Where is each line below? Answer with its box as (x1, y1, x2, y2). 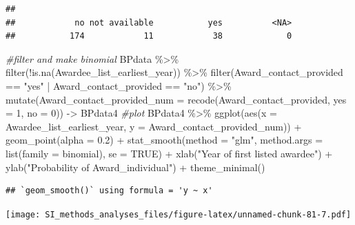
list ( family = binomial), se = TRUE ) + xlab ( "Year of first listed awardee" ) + (6, 146, 333, 160)
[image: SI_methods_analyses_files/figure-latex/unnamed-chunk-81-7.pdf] (6, 209, 352, 219)
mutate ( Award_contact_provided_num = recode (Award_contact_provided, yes (6, 92, 347, 106)
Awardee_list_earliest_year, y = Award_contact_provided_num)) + (6, 119, 302, 133)
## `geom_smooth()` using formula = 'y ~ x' (6, 186, 213, 196)
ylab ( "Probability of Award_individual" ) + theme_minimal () (6, 159, 265, 174)
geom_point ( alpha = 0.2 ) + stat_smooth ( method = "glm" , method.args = (6, 133, 323, 147)
